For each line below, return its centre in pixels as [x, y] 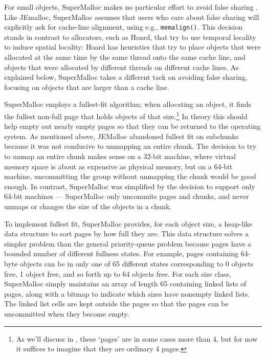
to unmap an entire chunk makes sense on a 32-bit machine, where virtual [120, 156]
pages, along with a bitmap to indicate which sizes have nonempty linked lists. [127, 293]
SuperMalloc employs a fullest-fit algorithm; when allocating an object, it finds [128, 104]
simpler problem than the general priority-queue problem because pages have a [128, 243]
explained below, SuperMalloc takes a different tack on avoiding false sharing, [126, 77]
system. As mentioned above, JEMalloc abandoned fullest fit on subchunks [121, 136]
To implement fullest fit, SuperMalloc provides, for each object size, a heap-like [128, 223]
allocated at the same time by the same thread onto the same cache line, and [125, 57]
